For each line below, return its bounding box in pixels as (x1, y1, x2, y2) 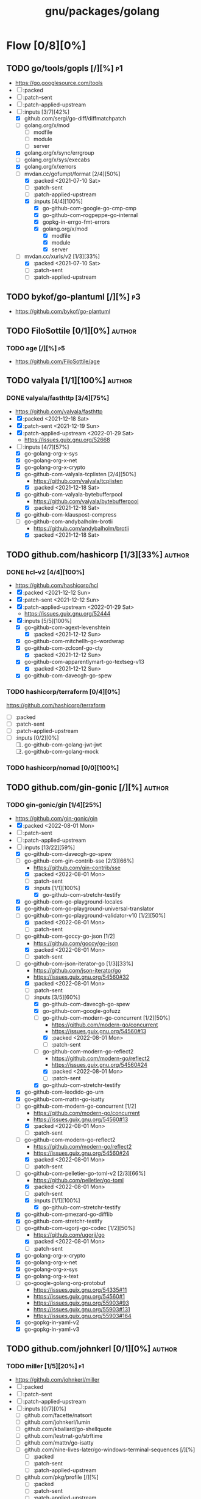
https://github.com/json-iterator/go (33, 967, 122, 974)
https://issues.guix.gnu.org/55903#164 (33, 1312, 132, 1319)
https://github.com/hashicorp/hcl (15, 582, 99, 589)
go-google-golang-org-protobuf (24, 1279, 105, 1286)
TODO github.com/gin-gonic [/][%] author (6, 783, 169, 793)
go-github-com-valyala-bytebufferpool (24, 491, 123, 498)
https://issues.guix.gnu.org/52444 (24, 610, 111, 617)
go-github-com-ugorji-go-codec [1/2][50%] (24, 1225, 135, 1232)
